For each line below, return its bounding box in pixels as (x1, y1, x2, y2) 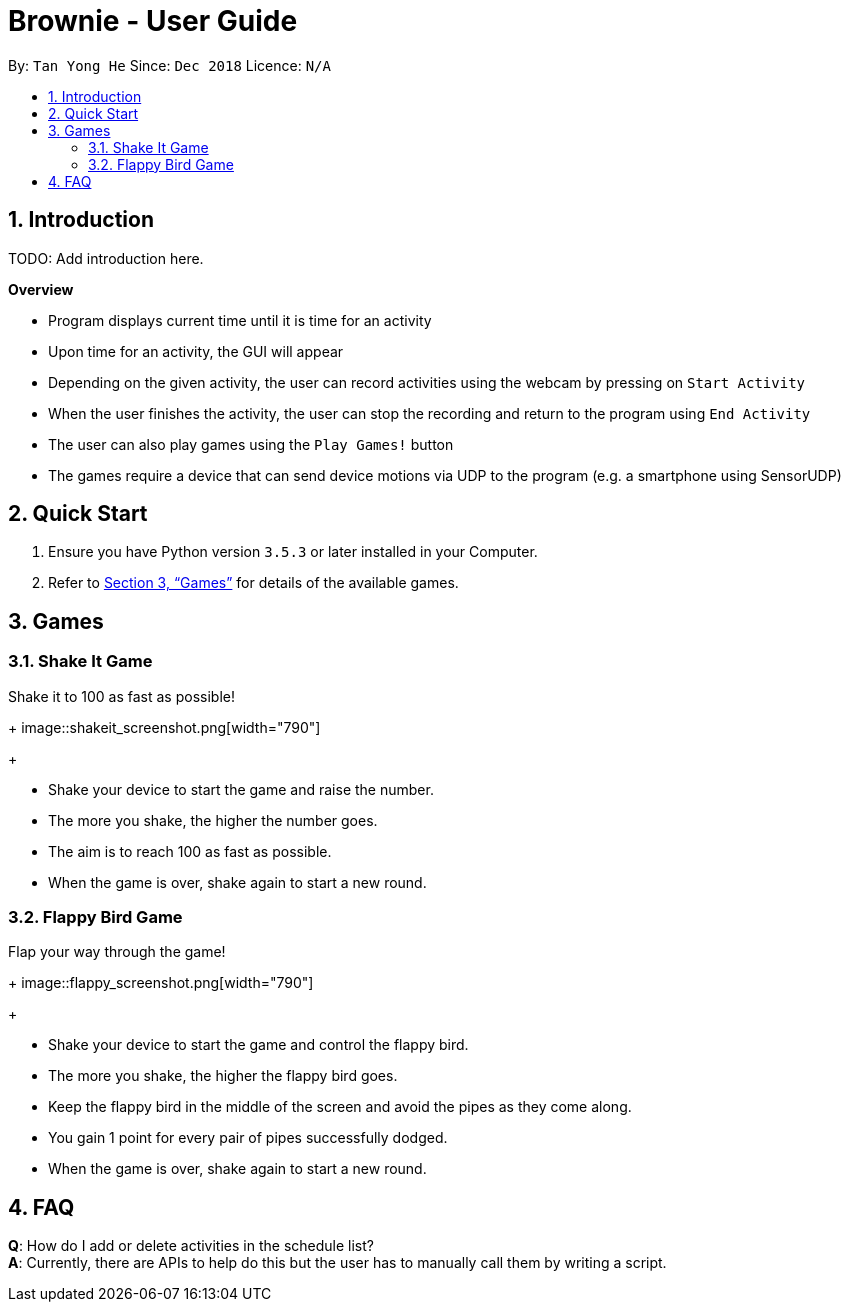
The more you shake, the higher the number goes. (48, 811, 378, 829)
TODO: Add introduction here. (8, 249, 204, 267)
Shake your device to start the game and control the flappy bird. (48, 1036, 469, 1054)
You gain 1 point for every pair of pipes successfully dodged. (48, 1129, 448, 1147)
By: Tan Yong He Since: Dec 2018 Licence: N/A (8, 56, 331, 74)
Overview (8, 280, 74, 298)
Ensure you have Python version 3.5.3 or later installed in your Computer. (48, 543, 538, 561)
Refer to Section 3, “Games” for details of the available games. (48, 574, 459, 592)
